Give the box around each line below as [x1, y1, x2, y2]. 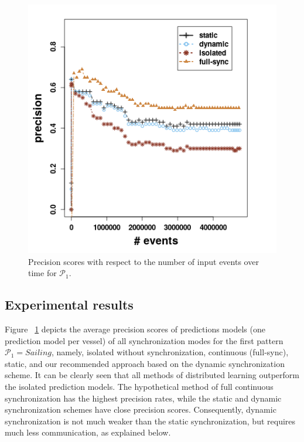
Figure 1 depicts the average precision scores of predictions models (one [5, 322, 265, 335]
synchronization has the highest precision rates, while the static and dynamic [5, 392, 282, 404]
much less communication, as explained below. [5, 426, 171, 438]
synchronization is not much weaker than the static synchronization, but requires [5, 414, 296, 427]
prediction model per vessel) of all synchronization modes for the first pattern [5, 334, 283, 346]
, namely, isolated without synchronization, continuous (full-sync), [52, 346, 289, 358]
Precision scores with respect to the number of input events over [28, 255, 259, 267]
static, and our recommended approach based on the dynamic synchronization [5, 357, 285, 369]
